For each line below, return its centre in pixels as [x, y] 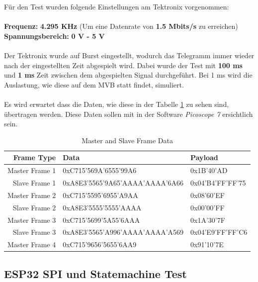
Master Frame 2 [32, 195]
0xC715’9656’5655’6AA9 [100, 244]
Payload [204, 157]
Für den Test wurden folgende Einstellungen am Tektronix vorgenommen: [117, 6]
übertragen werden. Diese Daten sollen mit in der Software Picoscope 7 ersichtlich [129, 114]
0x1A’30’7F [208, 220]
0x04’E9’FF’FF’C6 [219, 232]
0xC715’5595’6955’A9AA [100, 195]
